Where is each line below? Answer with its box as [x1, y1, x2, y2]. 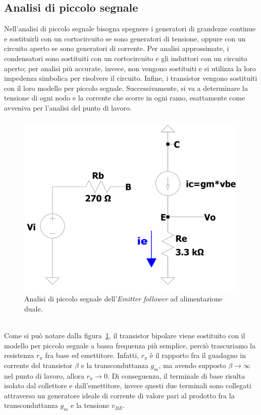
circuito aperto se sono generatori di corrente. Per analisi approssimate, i [4, 43, 229, 54]
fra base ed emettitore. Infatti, [45, 350, 139, 360]
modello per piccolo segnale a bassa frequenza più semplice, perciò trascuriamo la [4, 340, 255, 350]
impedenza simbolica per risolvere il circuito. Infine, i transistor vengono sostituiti [4, 73, 257, 83]
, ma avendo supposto [159, 359, 226, 370]
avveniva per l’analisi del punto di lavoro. [4, 102, 132, 113]
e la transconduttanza [81, 359, 148, 370]
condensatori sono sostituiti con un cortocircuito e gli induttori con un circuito [4, 53, 247, 63]
